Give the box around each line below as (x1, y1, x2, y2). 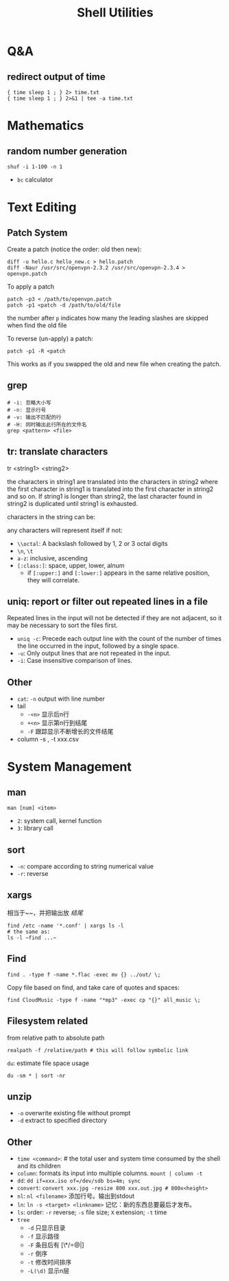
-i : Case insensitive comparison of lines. (16, 657, 132, 665)
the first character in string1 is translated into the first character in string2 (7, 485, 214, 493)
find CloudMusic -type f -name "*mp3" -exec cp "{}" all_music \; (7, 996, 201, 1003)
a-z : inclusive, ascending (16, 554, 88, 562)
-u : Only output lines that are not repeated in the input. (16, 649, 171, 657)
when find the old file (7, 321, 67, 329)
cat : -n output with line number (16, 694, 105, 703)
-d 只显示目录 (27, 1224, 66, 1232)
